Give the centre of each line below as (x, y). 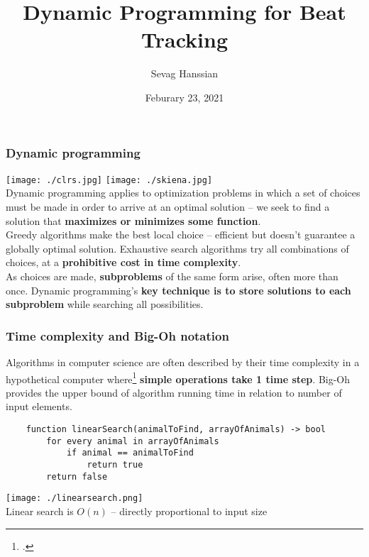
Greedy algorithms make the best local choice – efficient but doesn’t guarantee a (181, 235)
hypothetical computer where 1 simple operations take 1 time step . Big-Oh (178, 377)
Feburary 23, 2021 (184, 97)
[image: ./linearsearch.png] (75, 498)
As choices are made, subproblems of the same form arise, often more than (172, 276)
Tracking (184, 39)
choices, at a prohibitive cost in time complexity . (123, 262)
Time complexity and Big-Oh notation (117, 335)
